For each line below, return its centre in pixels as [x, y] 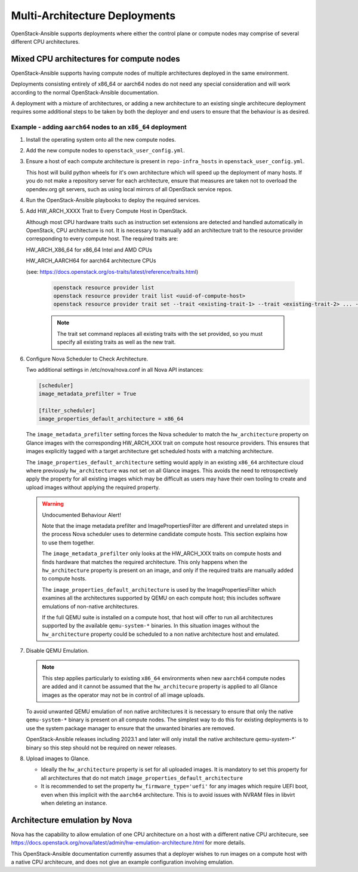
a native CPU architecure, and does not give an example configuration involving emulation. [122, 862]
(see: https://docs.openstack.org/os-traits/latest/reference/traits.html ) [112, 271]
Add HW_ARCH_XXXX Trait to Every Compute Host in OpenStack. [107, 211]
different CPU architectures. [45, 41]
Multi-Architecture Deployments [93, 16]
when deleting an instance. [74, 803]
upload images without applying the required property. [93, 487]
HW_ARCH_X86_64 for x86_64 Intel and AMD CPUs [89, 250]
